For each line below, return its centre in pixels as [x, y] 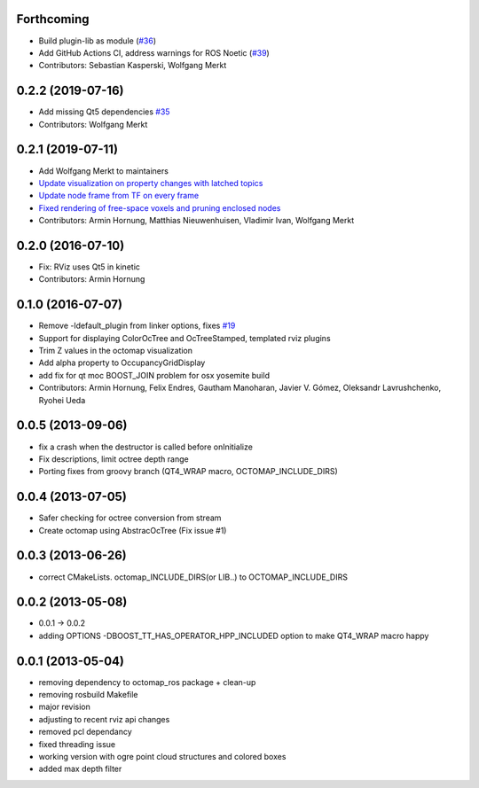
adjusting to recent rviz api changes [104, 719]
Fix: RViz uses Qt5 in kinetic [90, 267]
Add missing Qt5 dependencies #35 [104, 112]
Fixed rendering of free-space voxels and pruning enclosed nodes [160, 207]
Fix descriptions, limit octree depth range [114, 459]
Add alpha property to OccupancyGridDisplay [122, 363]
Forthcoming [53, 19]
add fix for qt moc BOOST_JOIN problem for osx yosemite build [154, 375]
